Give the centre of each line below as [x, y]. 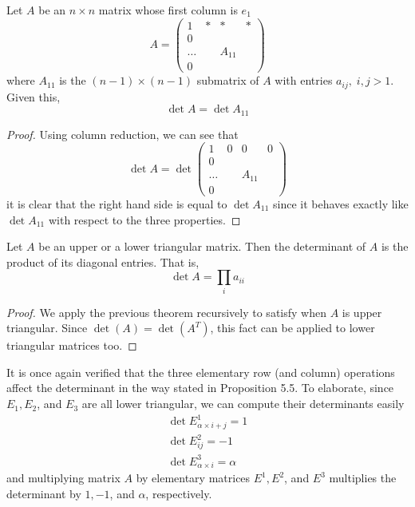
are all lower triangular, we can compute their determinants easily [243, 404]
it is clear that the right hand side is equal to [117, 204]
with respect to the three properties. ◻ [144, 219]
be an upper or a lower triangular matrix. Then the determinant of [202, 246]
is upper [362, 312]
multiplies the [363, 478]
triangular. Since [47, 328]
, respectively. [179, 494]
